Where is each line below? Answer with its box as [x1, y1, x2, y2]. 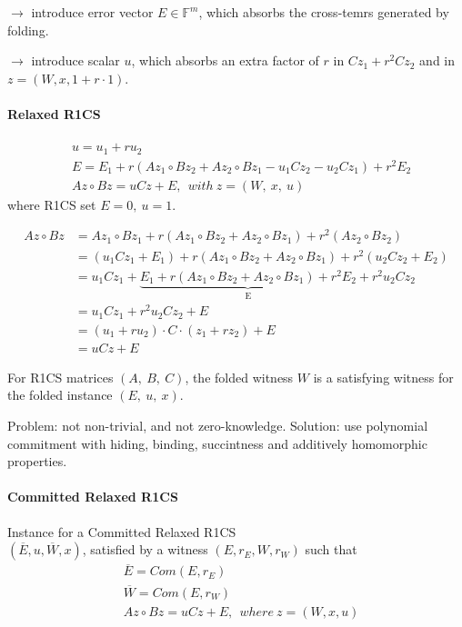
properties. [7, 452, 67, 471]
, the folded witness [185, 367, 294, 386]
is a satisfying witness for [313, 367, 454, 386]
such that [305, 540, 357, 559]
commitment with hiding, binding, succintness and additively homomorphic [7, 433, 427, 453]
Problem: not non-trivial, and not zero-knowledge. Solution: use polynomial [7, 415, 428, 434]
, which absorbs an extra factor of [131, 51, 319, 70]
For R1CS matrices [7, 367, 114, 386]
